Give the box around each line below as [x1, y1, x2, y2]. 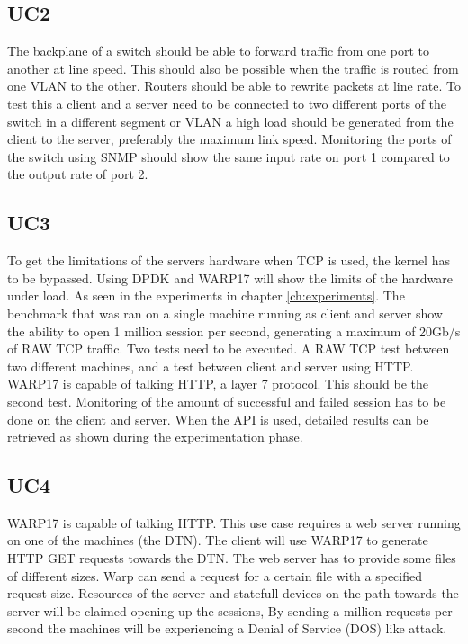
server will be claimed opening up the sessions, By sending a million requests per [7, 601, 453, 620]
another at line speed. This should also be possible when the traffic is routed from [7, 58, 459, 77]
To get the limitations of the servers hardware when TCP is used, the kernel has [7, 251, 450, 270]
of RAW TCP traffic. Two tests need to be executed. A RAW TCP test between [7, 339, 450, 358]
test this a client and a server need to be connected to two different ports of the [7, 94, 447, 112]
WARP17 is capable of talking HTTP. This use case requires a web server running [7, 513, 461, 532]
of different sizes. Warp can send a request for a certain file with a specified [7, 566, 422, 585]
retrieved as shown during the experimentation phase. [7, 427, 303, 446]
